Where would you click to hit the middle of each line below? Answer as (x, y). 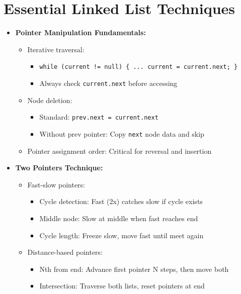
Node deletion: (50, 100)
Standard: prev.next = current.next (99, 117)
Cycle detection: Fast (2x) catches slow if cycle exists (121, 201)
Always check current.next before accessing (108, 83)
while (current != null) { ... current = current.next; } (139, 67)
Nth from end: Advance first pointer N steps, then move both (134, 269)
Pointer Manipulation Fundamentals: (81, 32)
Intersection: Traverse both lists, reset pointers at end (122, 286)
